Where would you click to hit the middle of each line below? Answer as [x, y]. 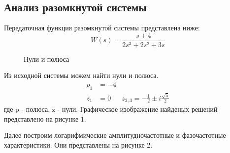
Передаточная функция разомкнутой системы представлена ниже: [102, 28]
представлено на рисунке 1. [45, 118]
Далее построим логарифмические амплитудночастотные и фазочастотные [115, 135]
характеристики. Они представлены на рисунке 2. [78, 144]
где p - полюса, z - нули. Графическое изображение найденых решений [111, 109]
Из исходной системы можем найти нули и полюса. [81, 75]
